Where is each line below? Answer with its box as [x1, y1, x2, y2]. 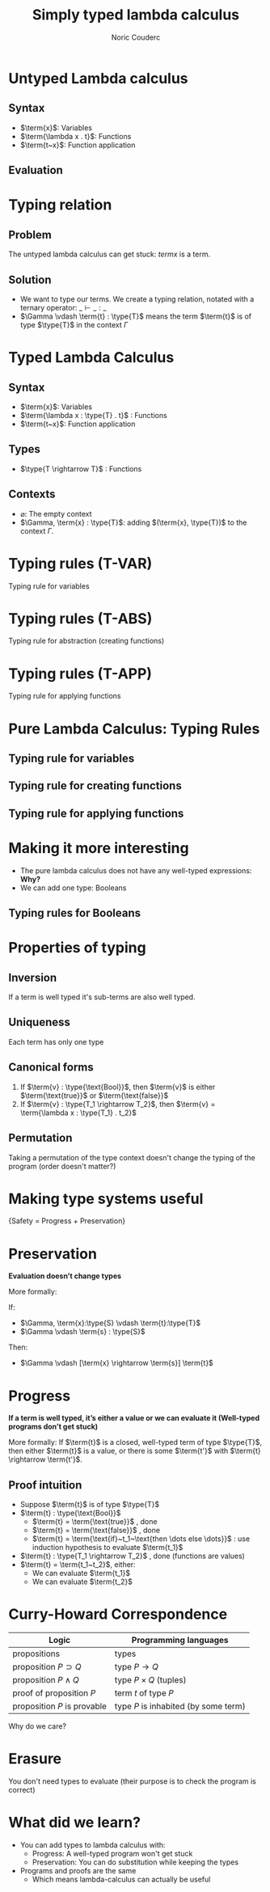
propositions [12, 1648, 61, 1659]
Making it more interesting [8, 838, 189, 857]
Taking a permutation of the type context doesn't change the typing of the [8, 1152, 256, 1162]
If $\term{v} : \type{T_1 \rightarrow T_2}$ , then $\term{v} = [19, 1099, 216, 1109]
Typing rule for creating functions [8, 779, 182, 793]
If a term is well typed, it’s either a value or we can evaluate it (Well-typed [8, 1413, 260, 1423]
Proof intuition [8, 1478, 82, 1492]
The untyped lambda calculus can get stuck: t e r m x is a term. [8, 249, 211, 260]
